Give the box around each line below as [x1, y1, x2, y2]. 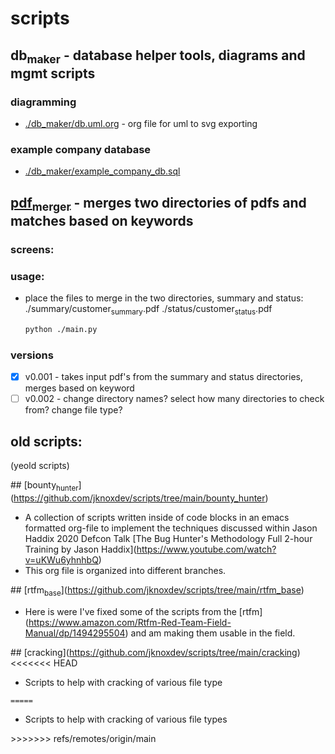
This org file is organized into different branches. [24, 564, 227, 576]
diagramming [10, 95, 77, 109]
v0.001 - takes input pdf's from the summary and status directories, [24, 371, 303, 383]
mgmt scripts [10, 65, 96, 82]
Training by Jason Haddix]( [24, 543, 137, 555]
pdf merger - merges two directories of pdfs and [10, 194, 307, 214]
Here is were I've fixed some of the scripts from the [24, 605, 237, 617]
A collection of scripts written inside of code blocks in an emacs [24, 511, 290, 523]
